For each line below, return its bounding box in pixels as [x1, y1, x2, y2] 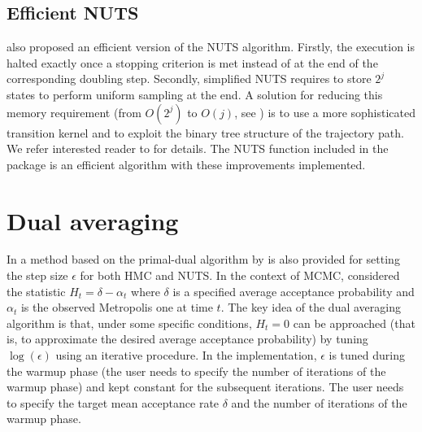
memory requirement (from [7, 103, 141, 120]
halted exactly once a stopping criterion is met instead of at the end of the [7, 54, 378, 71]
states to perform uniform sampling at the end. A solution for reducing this [7, 85, 383, 103]
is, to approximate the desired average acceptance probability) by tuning [7, 330, 368, 347]
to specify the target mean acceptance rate [7, 394, 220, 411]
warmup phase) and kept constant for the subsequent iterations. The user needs [7, 378, 404, 395]
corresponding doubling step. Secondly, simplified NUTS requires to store [7, 70, 372, 87]
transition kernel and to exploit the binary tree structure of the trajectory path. [7, 124, 404, 141]
